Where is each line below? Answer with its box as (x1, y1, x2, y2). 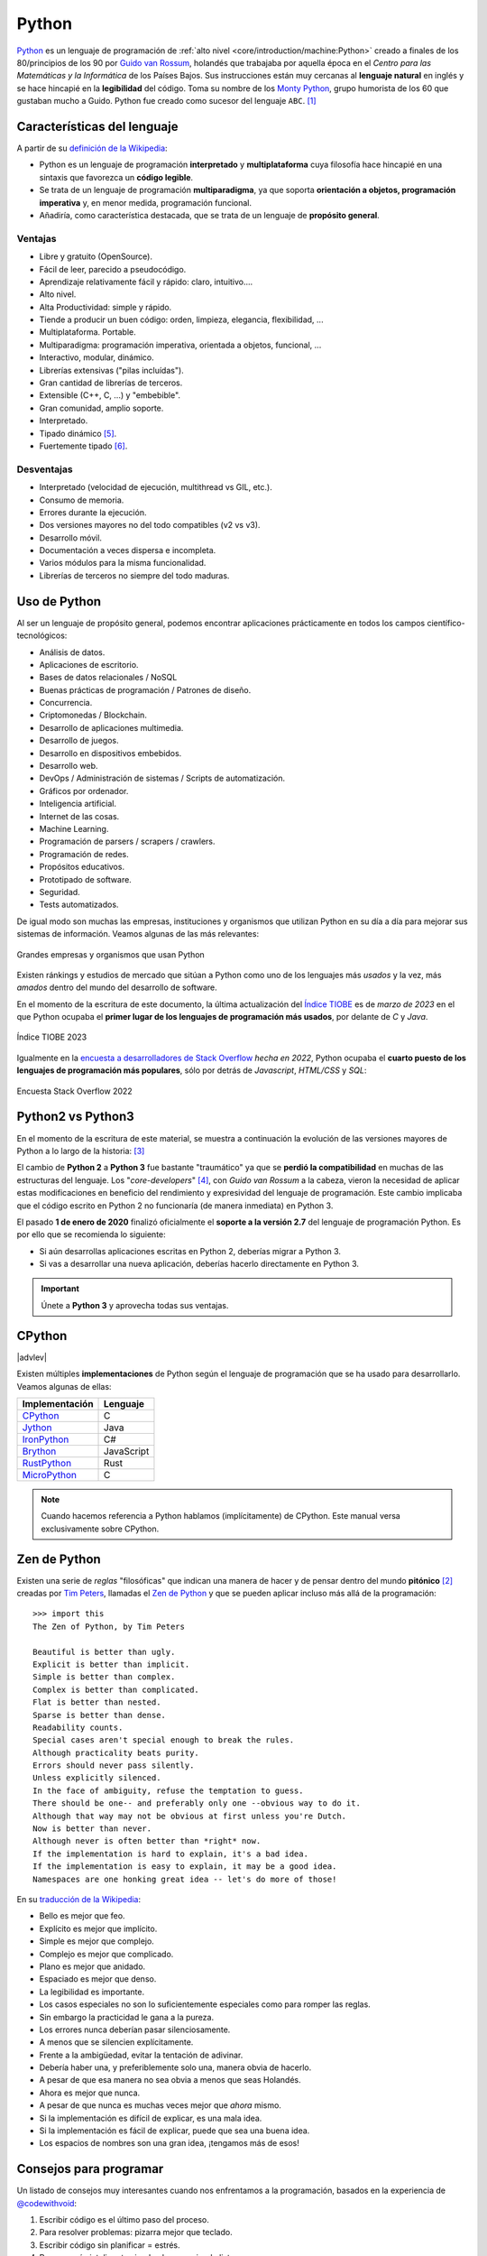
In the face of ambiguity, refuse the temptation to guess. (32, 1785, 304, 1796)
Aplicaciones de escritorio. (39, 659, 139, 670)
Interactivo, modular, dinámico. (39, 352, 154, 363)
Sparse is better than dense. (32, 1710, 167, 1720)
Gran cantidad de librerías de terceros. (39, 377, 183, 388)
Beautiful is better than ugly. (32, 1647, 176, 1657)
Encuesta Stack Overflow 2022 (16, 1086, 133, 1096)
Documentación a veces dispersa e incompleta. (39, 545, 216, 556)
